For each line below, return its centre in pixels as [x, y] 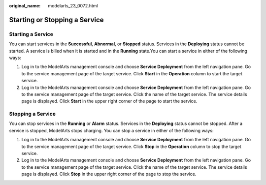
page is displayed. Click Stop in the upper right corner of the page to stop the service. [109, 174]
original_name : [25, 6]
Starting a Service [31, 34]
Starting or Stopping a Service [56, 20]
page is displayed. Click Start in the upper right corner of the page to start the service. [109, 101]
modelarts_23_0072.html [73, 6]
